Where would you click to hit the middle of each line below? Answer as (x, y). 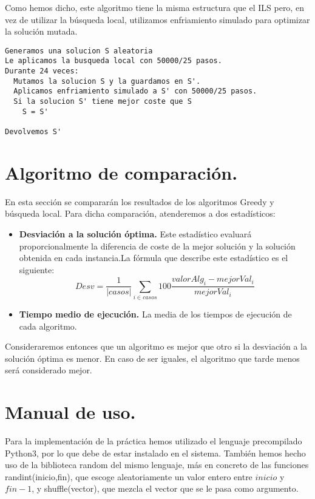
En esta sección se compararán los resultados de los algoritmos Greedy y (140, 201)
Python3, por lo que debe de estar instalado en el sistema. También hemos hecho (155, 453)
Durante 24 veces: (42, 71)
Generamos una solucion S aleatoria (79, 51)
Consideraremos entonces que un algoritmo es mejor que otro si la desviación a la (156, 346)
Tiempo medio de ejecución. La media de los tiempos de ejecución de (155, 314)
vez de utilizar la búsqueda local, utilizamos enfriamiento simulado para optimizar (157, 19)
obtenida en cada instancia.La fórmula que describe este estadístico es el (154, 258)
